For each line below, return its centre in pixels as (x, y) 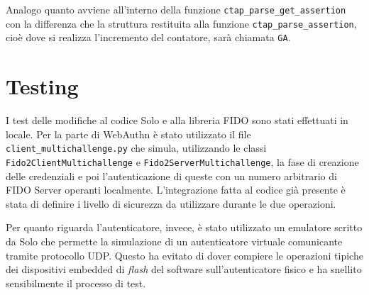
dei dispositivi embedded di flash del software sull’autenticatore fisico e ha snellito (184, 269)
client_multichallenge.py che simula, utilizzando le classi (136, 148)
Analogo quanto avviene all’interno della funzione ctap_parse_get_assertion (176, 9)
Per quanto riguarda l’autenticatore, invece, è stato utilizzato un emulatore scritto (184, 227)
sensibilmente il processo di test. (76, 283)
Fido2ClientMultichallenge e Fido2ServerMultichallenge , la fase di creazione (182, 161)
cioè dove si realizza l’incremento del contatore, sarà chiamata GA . (148, 37)
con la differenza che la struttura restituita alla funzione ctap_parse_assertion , (181, 23)
